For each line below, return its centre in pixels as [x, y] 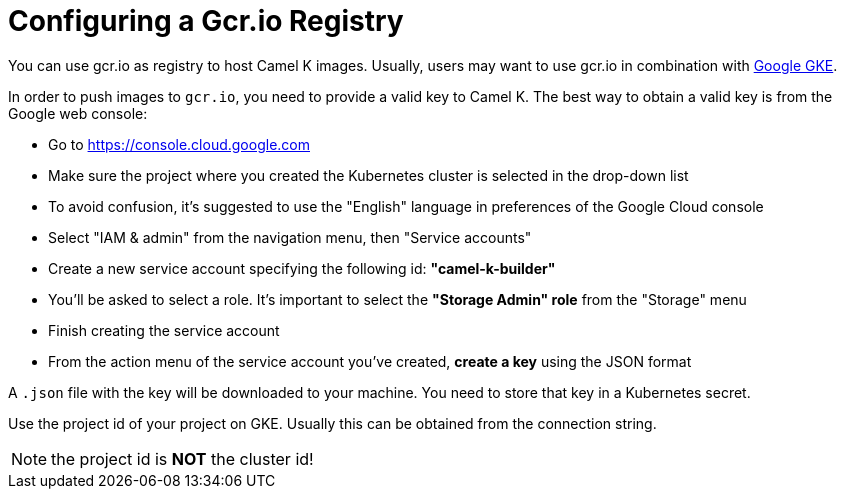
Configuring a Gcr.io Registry [206, 21]
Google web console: [78, 113]
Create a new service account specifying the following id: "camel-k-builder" [302, 268]
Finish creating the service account [164, 330]
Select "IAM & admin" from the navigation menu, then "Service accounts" [290, 237]
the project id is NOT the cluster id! [182, 458]
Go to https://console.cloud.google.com [179, 144]
